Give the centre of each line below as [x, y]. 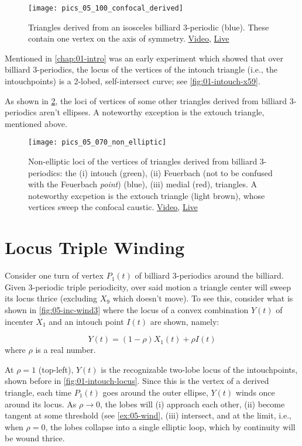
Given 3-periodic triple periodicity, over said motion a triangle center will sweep [148, 287]
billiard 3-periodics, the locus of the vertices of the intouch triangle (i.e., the [141, 69]
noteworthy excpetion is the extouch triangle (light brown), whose [147, 195]
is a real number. [66, 350]
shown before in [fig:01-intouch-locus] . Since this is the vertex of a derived [137, 381]
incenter [19, 321]
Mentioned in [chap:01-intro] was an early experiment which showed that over [144, 58]
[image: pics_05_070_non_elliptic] [97, 143]
